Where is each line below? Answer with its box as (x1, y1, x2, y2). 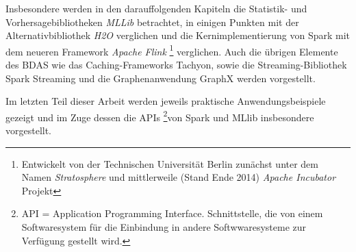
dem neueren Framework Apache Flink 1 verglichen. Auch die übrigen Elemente (5, 42, 338, 58)
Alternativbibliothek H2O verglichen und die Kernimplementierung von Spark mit (5, 28, 351, 42)
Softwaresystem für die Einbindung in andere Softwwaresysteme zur (21, 220, 307, 234)
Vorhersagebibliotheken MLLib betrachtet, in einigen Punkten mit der (5, 14, 299, 29)
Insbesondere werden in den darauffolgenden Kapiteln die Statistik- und (5, 1, 307, 15)
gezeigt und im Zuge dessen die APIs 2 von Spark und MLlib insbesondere (5, 108, 314, 124)
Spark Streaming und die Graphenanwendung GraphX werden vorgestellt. (5, 71, 316, 85)
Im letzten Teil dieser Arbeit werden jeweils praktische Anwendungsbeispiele (5, 94, 326, 108)
